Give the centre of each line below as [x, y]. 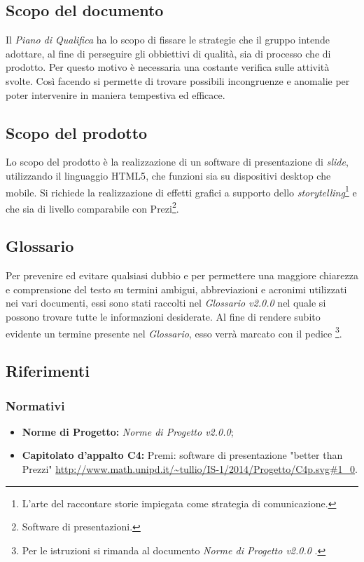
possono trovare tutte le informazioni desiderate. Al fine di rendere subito [163, 317]
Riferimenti [48, 371]
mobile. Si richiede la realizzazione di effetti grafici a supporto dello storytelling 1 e [181, 191]
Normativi [35, 405]
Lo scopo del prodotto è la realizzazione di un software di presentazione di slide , [177, 162]
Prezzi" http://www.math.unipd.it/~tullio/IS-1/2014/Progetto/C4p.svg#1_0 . [190, 469]
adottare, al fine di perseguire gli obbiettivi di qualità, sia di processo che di [168, 53]
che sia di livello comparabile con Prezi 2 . [92, 207]
